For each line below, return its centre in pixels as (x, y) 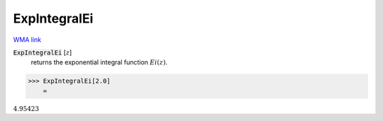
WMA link (27, 40)
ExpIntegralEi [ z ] (43, 52)
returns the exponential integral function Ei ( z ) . (99, 62)
